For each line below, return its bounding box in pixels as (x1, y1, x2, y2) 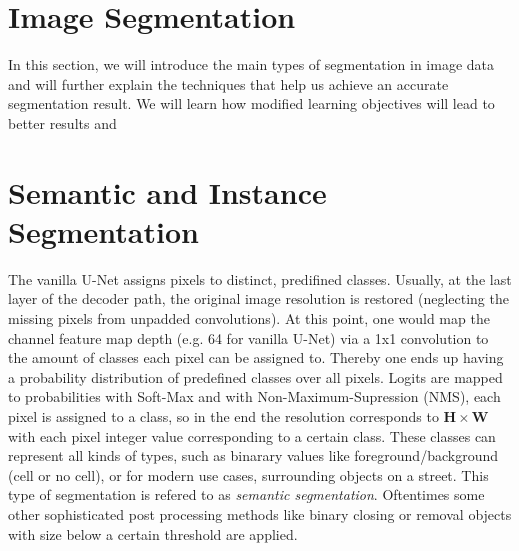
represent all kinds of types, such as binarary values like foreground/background (8, 445, 498, 466)
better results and (8, 112, 117, 133)
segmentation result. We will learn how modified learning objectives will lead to (8, 93, 495, 114)
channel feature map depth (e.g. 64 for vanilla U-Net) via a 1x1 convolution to (8, 327, 489, 348)
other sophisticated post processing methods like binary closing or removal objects (8, 503, 512, 524)
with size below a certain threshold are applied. (8, 523, 298, 544)
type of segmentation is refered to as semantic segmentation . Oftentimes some (8, 484, 485, 505)
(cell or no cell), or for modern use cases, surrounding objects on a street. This (8, 464, 489, 485)
